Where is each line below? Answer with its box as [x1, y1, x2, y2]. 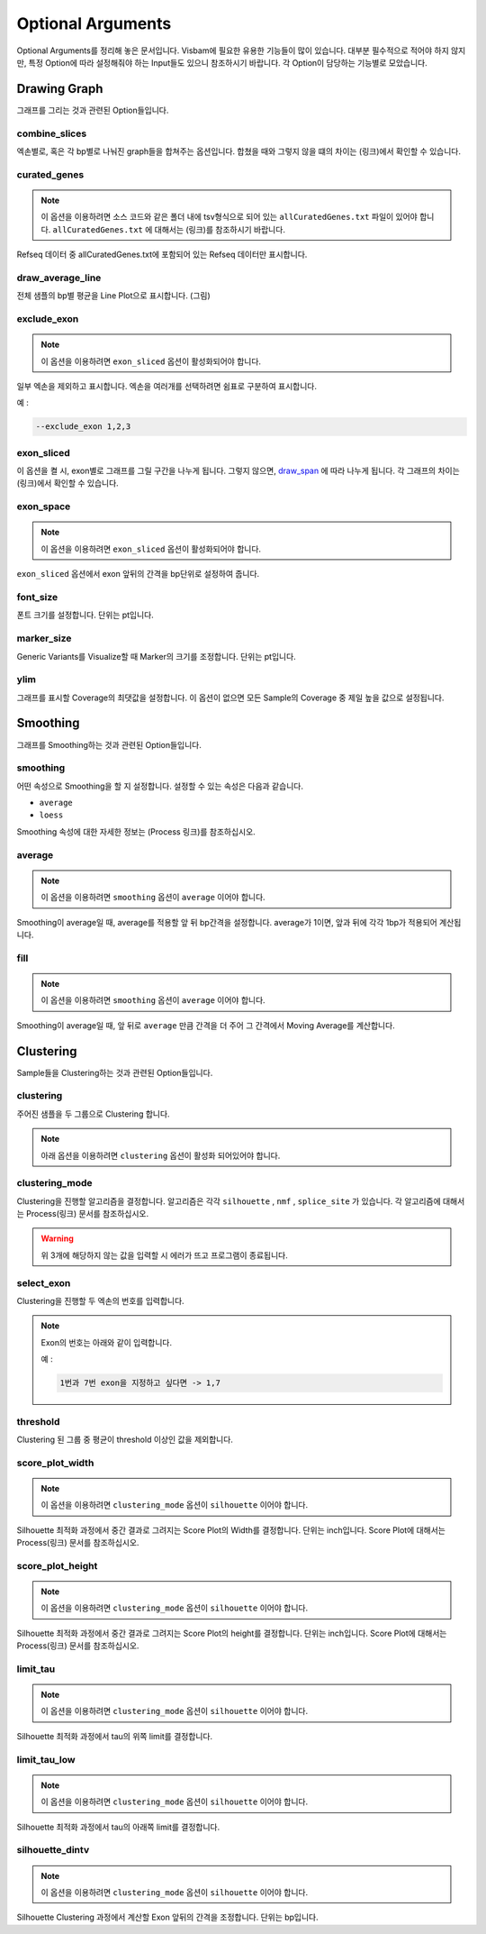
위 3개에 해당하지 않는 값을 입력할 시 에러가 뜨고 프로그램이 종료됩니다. [40, 1249, 288, 1261]
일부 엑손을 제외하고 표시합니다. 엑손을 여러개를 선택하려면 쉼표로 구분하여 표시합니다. [16, 380, 317, 391]
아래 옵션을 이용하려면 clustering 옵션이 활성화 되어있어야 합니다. [40, 1150, 281, 1161]
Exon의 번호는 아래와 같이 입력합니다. [40, 1336, 173, 1347]
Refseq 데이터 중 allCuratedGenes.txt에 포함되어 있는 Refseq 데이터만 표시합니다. [16, 249, 308, 260]
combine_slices [16, 127, 87, 140]
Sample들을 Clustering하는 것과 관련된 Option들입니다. [16, 1067, 213, 1078]
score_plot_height [16, 1559, 98, 1572]
